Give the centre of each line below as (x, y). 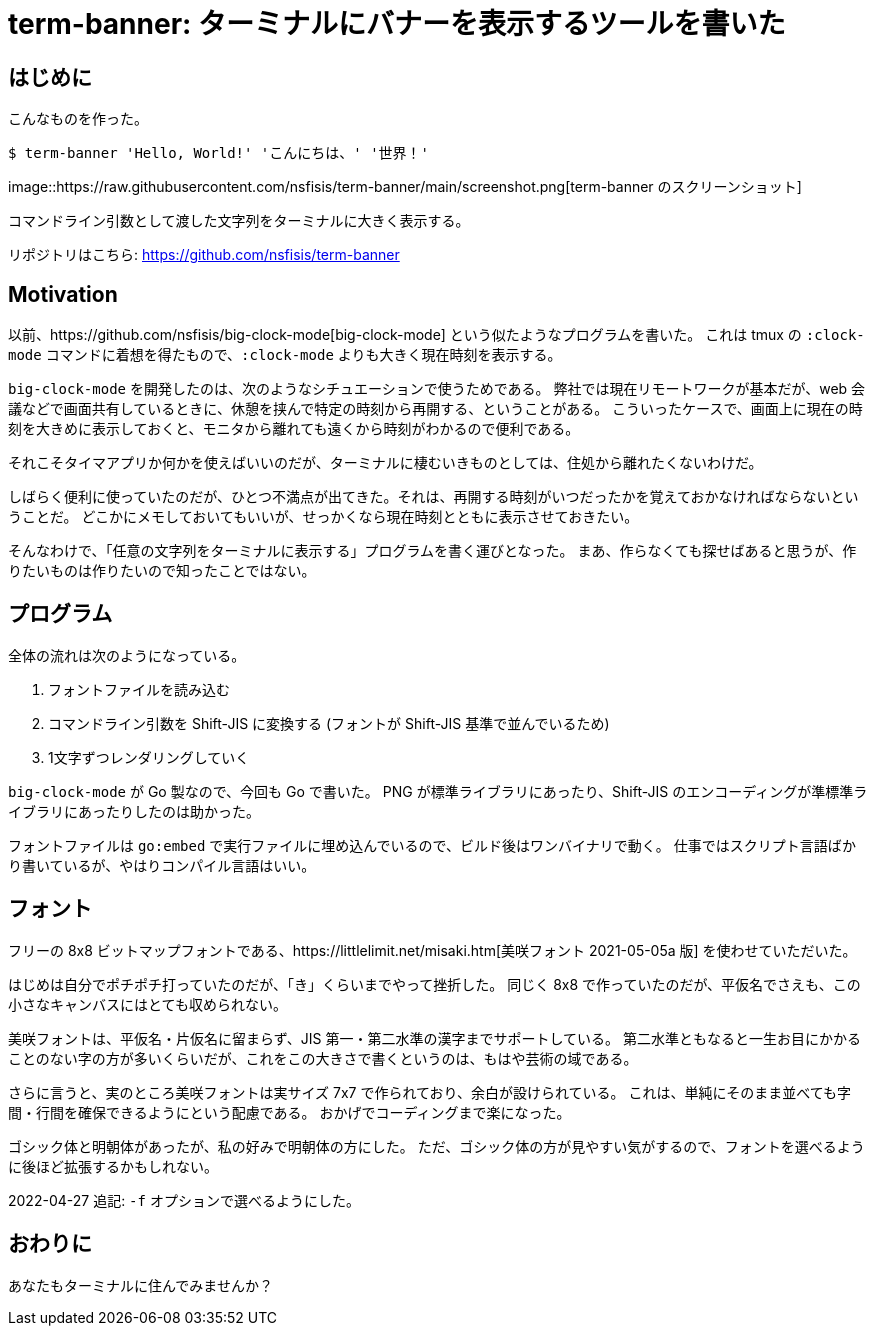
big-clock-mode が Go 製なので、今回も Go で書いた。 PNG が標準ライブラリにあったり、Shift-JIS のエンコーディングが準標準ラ (438, 791)
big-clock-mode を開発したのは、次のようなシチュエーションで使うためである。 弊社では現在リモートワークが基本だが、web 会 (437, 389)
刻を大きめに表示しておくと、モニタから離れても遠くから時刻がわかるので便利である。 (294, 429)
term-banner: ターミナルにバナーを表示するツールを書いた (397, 24)
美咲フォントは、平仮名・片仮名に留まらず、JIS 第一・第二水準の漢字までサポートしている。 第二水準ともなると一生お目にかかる (434, 1038)
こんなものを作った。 (78, 119)
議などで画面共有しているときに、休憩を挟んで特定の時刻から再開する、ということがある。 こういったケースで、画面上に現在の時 (435, 409)
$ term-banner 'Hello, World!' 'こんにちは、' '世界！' (219, 153)
